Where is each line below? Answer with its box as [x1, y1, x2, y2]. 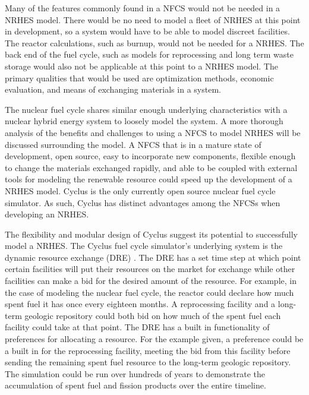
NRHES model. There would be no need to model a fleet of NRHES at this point [5, 13, 301, 26]
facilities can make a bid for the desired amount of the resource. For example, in [5, 274, 297, 287]
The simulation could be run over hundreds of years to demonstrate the [5, 367, 266, 380]
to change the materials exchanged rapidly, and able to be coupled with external [5, 161, 298, 173]
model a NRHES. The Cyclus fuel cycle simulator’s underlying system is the [5, 239, 283, 252]
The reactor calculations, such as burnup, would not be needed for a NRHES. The [5, 36, 304, 49]
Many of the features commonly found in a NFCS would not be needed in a [5, 2, 280, 14]
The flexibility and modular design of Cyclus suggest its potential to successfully [5, 227, 298, 240]
